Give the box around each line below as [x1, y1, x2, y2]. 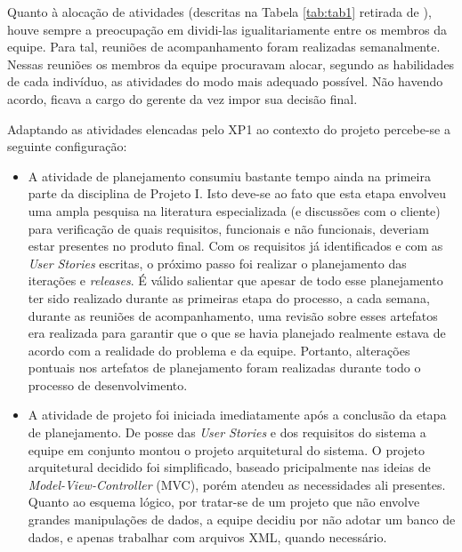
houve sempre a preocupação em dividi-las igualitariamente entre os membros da [7, 20, 447, 38]
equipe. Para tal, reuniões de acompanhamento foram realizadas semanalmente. [7, 37, 441, 56]
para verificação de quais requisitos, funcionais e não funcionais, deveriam [28, 219, 429, 237]
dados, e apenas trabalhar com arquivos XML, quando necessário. [28, 527, 387, 546]
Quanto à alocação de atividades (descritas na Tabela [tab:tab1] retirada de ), [7, 3, 432, 20]
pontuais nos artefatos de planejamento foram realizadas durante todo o [28, 358, 421, 377]
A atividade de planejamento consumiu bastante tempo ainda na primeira [28, 166, 431, 185]
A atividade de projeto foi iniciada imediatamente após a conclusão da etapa [28, 405, 447, 424]
